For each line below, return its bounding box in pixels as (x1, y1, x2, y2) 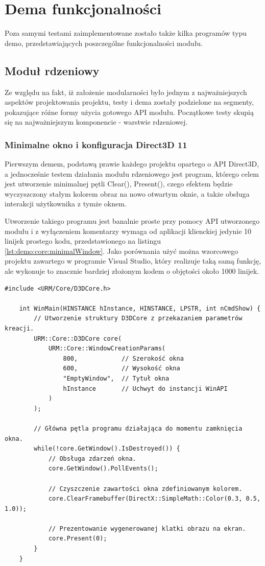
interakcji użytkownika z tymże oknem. (5, 198, 127, 209)
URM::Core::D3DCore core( (34, 335, 122, 342)
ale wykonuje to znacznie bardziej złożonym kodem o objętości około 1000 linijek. (5, 266, 259, 276)
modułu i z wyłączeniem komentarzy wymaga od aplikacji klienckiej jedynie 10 (5, 225, 252, 236)
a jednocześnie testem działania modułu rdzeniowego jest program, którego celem (5, 168, 259, 179)
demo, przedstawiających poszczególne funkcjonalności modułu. (5, 37, 203, 48)
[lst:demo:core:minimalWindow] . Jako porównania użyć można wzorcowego (5, 245, 238, 256)
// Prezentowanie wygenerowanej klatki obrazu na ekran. (48, 525, 246, 532)
